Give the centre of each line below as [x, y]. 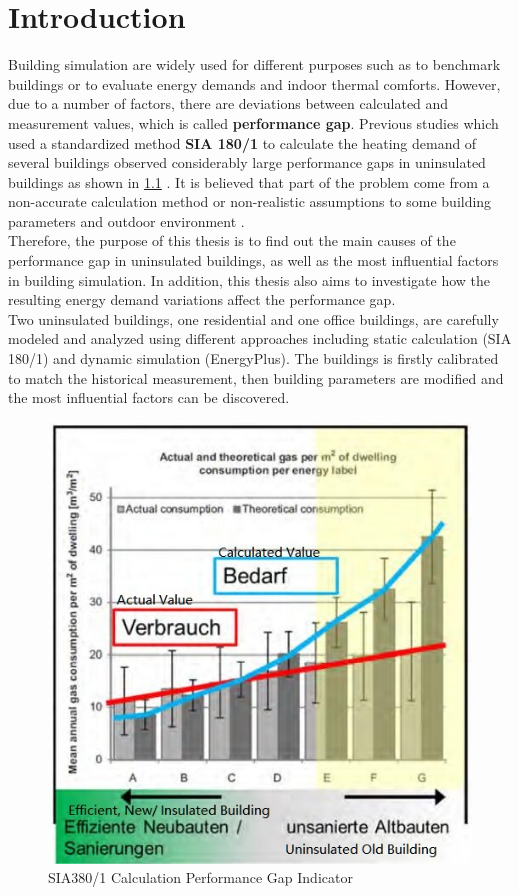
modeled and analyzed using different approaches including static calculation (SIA [260, 338]
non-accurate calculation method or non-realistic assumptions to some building [250, 201]
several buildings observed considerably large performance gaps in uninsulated [247, 162]
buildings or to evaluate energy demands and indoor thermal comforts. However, [254, 83]
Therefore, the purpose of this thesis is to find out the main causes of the [232, 240]
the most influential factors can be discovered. [149, 397]
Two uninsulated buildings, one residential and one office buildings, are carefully [253, 318]
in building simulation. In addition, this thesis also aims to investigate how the [249, 279]
